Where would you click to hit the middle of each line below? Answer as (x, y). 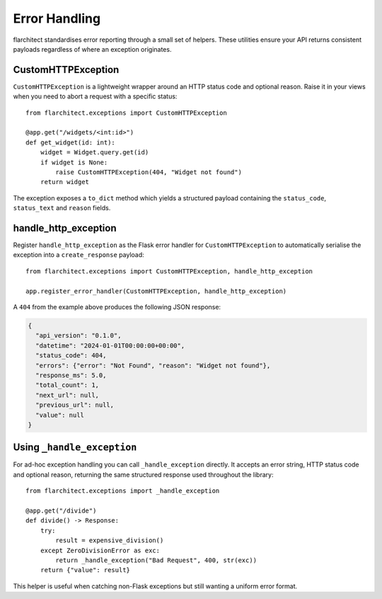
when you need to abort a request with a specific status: (95, 96)
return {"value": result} (85, 570)
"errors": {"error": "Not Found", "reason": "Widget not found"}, (153, 365)
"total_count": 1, (67, 385)
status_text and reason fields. (62, 208)
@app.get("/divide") (61, 510)
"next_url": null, (67, 395)
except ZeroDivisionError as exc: (100, 550)
